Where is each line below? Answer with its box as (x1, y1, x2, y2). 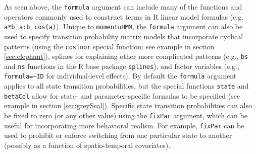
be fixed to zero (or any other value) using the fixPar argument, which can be (4, 110, 247, 121)
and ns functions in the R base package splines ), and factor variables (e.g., (4, 60, 239, 71)
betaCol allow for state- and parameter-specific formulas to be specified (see (4, 90, 240, 101)
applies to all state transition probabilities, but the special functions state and (4, 81, 249, 91)
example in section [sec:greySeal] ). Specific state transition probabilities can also (4, 100, 252, 111)
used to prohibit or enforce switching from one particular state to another (4, 130, 232, 140)
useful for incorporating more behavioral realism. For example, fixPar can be (4, 120, 244, 130)
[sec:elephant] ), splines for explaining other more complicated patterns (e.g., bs (4, 51, 248, 61)
